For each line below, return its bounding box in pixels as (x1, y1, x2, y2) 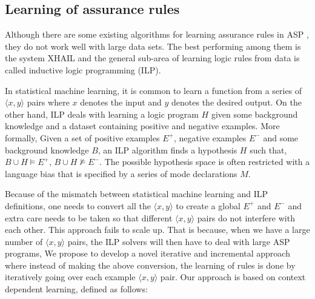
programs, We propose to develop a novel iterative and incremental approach (5, 247, 290, 260)
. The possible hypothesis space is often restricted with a (99, 155, 310, 168)
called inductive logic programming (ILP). (5, 63, 161, 76)
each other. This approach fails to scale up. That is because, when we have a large (5, 223, 310, 236)
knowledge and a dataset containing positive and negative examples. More (5, 119, 280, 132)
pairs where (27, 96, 70, 109)
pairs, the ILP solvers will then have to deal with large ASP (67, 235, 290, 247)
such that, (250, 143, 287, 156)
